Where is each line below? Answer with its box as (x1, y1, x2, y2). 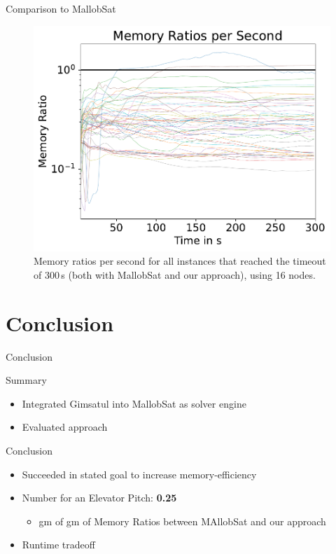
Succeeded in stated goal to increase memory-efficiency (22, 466, 257, 481)
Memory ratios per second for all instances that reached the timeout (34, 254, 326, 268)
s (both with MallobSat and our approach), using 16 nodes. (61, 267, 316, 282)
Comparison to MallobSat (6, 1, 116, 15)
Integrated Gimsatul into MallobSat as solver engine (22, 396, 246, 410)
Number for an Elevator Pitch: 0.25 (22, 490, 177, 505)
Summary (6, 373, 47, 387)
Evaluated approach (22, 420, 108, 434)
